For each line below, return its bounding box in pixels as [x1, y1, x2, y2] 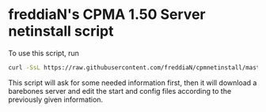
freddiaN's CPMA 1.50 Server [8, 6, 206, 24]
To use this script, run [8, 48, 79, 58]
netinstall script [8, 22, 114, 40]
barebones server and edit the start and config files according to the [8, 86, 232, 95]
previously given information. [8, 95, 104, 104]
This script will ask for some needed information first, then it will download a [8, 77, 257, 88]
